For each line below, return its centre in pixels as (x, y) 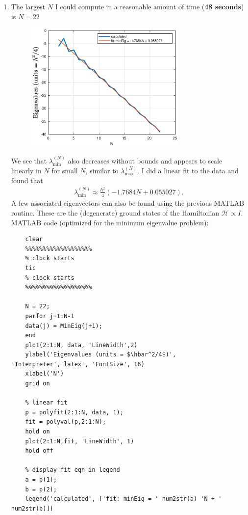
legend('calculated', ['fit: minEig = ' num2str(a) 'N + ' (124, 499)
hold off (39, 451)
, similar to (102, 170)
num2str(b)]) (32, 508)
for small (65, 170)
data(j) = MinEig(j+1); (64, 326)
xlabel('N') (45, 374)
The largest (28, 6)
